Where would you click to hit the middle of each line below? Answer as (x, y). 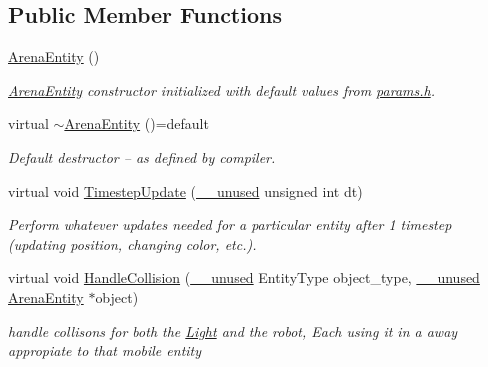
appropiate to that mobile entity (105, 350)
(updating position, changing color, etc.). (132, 243)
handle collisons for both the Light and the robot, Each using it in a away (233, 330)
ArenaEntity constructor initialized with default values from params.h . (221, 89)
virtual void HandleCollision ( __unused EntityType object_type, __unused (244, 277)
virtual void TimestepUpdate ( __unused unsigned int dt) (185, 190)
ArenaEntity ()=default (136, 123)
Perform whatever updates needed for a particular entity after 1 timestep (230, 224)
